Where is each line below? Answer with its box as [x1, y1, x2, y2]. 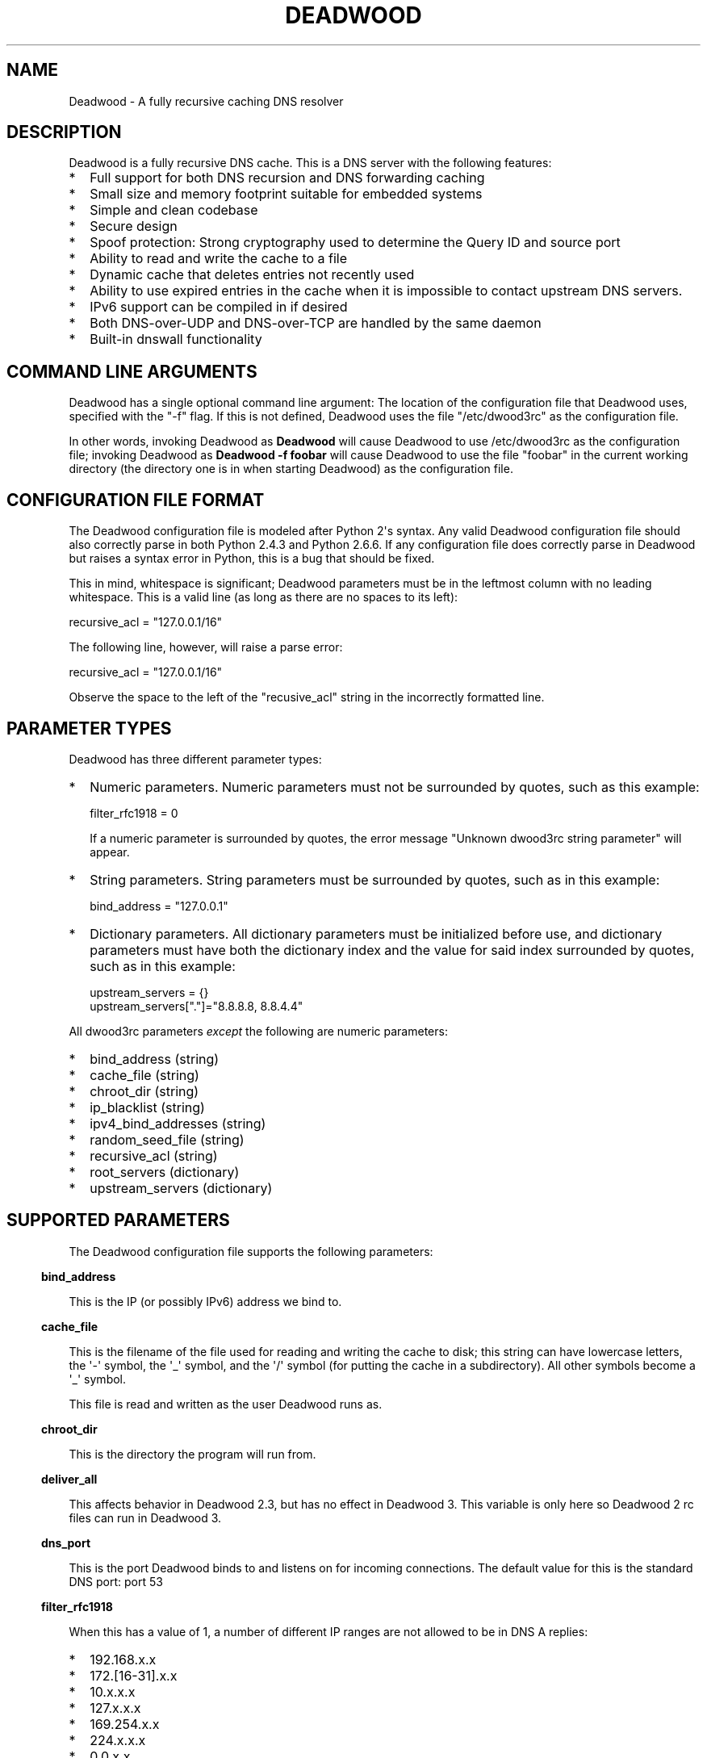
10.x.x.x [90, 1683, 136, 1700]
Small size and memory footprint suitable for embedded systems [90, 186, 483, 203]
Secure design [90, 218, 178, 235]
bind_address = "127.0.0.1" [90, 898, 228, 913]
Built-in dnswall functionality [90, 331, 262, 348]
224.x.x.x [90, 1731, 146, 1748]
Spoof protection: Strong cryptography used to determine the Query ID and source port [90, 234, 621, 251]
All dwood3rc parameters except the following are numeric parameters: [69, 1023, 448, 1038]
